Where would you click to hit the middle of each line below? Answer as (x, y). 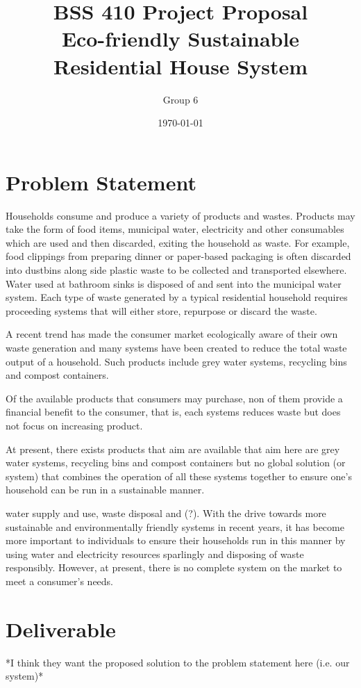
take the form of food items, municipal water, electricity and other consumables (175, 229)
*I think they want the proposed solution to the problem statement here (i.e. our (178, 662)
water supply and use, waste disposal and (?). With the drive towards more (166, 513)
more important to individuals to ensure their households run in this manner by (176, 540)
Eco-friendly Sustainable (180, 39)
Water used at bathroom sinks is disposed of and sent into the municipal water (174, 283)
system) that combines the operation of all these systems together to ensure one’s (179, 476)
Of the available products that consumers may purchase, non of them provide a (174, 398)
